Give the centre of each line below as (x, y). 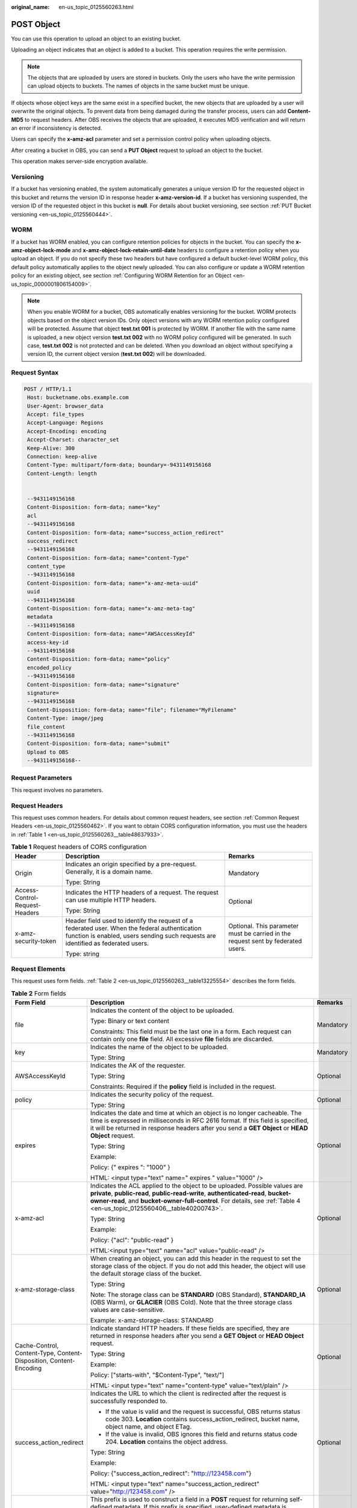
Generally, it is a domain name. (109, 872)
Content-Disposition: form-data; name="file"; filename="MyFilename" (132, 710)
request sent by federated (265, 941)
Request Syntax (35, 373)
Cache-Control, (37, 1346)
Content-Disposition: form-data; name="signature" (104, 684)
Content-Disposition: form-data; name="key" (94, 507)
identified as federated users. (107, 943)
